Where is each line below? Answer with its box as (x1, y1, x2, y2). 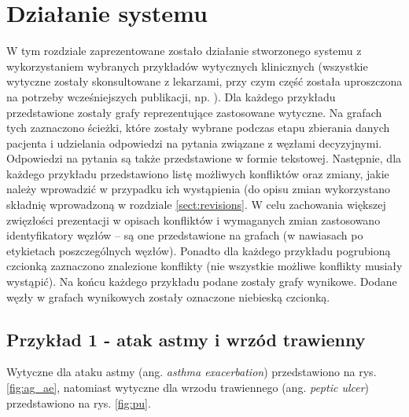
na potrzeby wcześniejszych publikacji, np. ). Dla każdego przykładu (6, 88, 336, 104)
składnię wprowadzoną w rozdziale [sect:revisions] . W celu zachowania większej (6, 196, 386, 213)
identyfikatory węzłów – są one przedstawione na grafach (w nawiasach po (6, 227, 363, 243)
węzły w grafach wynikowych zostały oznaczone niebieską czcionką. (6, 288, 330, 305)
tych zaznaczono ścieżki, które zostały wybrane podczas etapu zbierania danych (6, 119, 390, 136)
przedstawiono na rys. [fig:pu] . (6, 394, 151, 411)
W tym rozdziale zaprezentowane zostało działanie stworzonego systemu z (6, 42, 362, 59)
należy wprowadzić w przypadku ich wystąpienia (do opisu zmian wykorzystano (6, 181, 391, 197)
